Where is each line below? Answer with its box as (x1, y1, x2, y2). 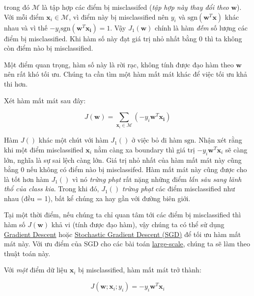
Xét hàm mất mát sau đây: (4, 95, 86, 105)
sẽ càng (225, 144, 248, 154)
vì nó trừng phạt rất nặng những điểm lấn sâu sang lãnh (72, 174, 242, 184)
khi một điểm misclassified (4, 144, 84, 154)
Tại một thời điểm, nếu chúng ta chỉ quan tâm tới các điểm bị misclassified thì (4, 209, 241, 220)
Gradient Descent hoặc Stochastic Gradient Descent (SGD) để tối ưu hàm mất (4, 229, 241, 239)
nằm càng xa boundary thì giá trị (94, 144, 195, 154)
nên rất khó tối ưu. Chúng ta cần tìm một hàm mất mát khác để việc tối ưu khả (4, 69, 248, 79)
